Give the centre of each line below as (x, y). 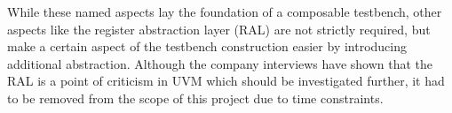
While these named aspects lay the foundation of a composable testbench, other (225, 11)
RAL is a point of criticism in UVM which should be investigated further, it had (226, 81)
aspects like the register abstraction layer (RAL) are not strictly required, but (219, 29)
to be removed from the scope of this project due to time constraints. (195, 98)
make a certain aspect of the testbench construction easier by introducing (207, 46)
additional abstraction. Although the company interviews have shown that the (220, 63)
